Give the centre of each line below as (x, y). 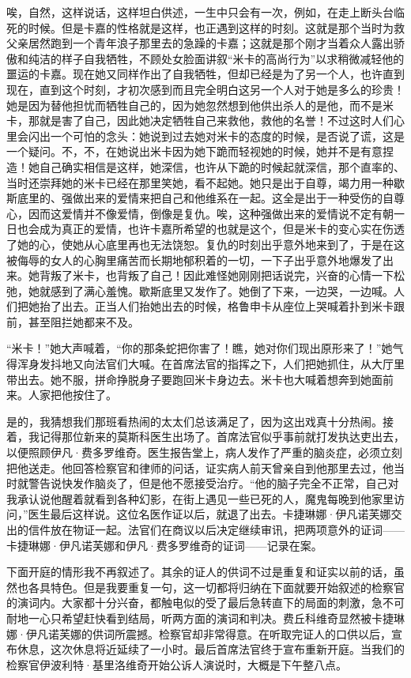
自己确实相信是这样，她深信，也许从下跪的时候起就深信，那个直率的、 (222, 166)
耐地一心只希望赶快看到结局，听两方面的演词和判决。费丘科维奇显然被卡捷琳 (205, 618)
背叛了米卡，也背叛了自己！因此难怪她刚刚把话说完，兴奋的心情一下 (216, 275)
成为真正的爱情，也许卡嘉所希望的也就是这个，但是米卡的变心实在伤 (216, 229)
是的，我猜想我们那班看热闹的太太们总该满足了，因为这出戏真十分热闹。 (194, 421)
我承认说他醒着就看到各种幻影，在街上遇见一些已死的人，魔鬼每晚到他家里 (200, 498)
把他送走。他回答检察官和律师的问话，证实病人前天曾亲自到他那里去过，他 (200, 467)
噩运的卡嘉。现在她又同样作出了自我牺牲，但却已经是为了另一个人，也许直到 (205, 74)
